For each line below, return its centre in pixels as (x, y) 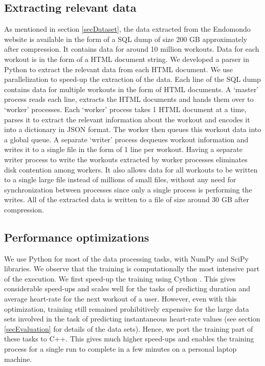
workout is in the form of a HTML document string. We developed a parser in (127, 59)
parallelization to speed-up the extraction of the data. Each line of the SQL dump (132, 79)
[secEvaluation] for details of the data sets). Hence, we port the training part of (129, 328)
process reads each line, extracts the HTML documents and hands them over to (129, 99)
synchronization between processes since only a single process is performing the (128, 189)
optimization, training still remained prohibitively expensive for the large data (127, 308)
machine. (18, 359)
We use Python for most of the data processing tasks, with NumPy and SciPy (126, 258)
